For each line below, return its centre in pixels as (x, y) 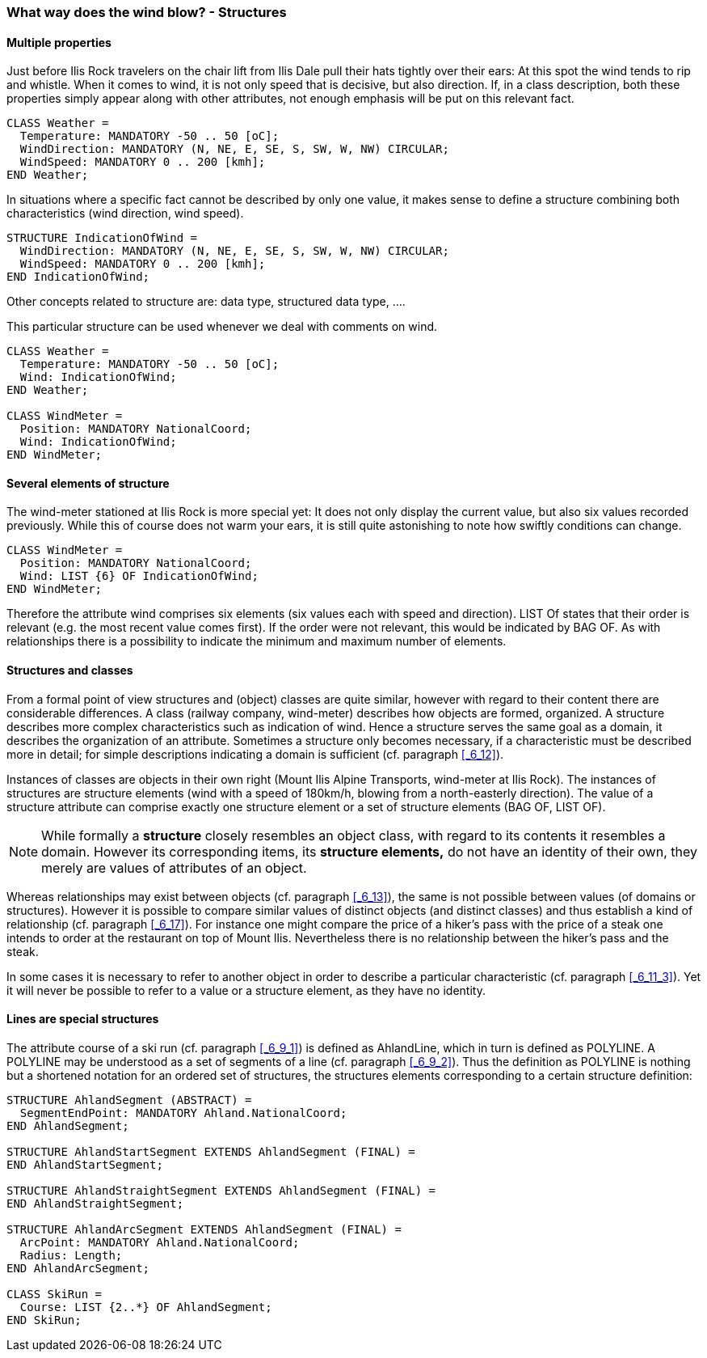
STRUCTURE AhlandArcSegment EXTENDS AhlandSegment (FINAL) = (204, 1229)
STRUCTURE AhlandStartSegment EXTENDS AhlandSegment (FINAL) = (211, 1151)
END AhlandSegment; (68, 1125)
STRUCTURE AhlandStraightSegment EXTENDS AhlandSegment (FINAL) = (221, 1190)
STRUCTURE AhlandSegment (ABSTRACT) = (129, 1100)
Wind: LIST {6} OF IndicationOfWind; (139, 576)
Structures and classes (70, 671)
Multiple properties (59, 42)
